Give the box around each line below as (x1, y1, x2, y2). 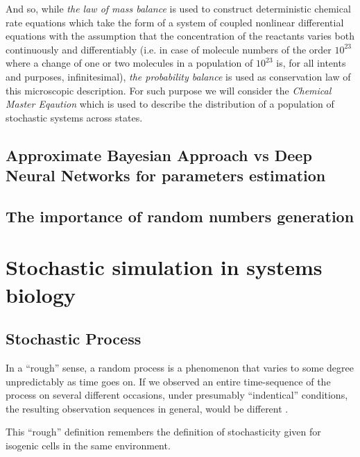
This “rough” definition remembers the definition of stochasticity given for (6, 424, 321, 439)
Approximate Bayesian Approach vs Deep (6, 144, 312, 165)
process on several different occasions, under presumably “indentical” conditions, (6, 388, 348, 402)
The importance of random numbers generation (6, 205, 354, 226)
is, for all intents (276, 56, 346, 70)
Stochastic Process (6, 328, 142, 349)
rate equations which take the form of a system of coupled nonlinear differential (6, 15, 344, 29)
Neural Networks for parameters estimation (6, 165, 326, 186)
